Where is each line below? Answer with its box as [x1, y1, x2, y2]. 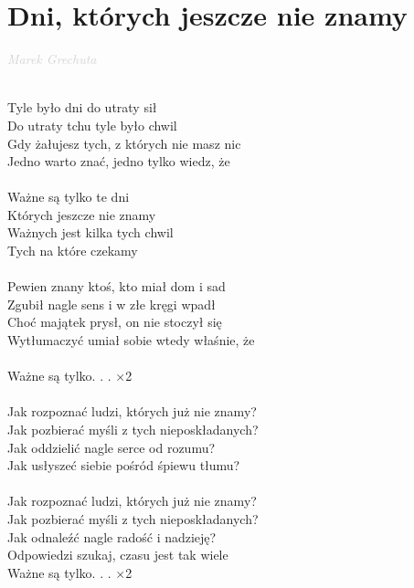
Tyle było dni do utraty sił [7, 98, 157, 117]
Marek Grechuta [7, 49, 97, 68]
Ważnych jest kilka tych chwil [7, 223, 174, 242]
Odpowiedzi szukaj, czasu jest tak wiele [7, 545, 228, 564]
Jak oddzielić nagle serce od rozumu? [7, 437, 216, 457]
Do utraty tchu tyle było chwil [7, 115, 177, 134]
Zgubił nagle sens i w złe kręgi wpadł [7, 294, 216, 313]
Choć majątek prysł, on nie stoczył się [7, 312, 222, 331]
